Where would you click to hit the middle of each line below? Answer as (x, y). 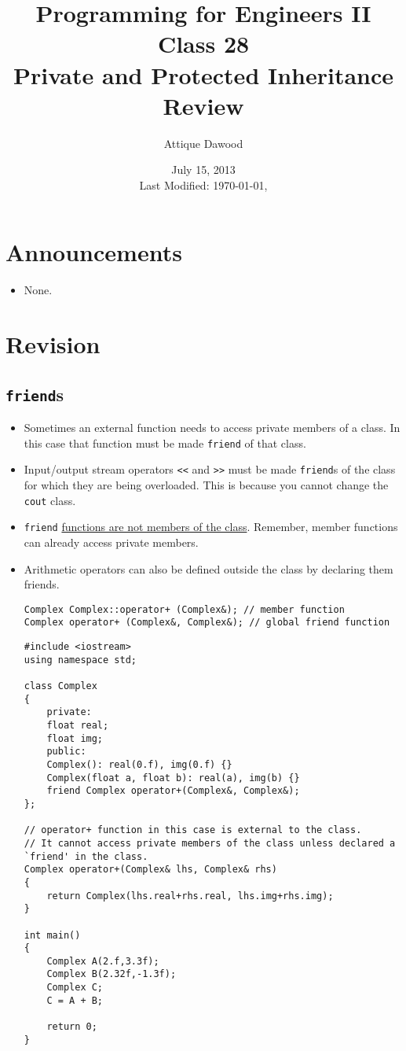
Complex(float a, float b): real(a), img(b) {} (173, 778)
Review (203, 105)
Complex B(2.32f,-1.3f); (112, 974)
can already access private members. (111, 542)
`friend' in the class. (86, 856)
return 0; (72, 1027)
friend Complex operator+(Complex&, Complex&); (173, 791)
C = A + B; (75, 1000)
